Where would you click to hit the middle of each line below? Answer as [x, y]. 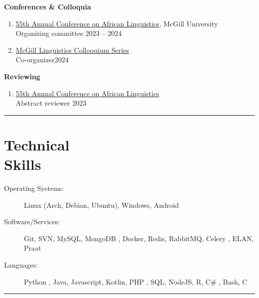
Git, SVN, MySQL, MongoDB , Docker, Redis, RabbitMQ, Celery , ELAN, [139, 238]
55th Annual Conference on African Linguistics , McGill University [117, 23]
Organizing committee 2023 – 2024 [69, 33]
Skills [23, 164]
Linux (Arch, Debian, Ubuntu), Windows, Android [101, 205]
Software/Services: [32, 222]
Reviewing [22, 76]
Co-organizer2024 [42, 60]
